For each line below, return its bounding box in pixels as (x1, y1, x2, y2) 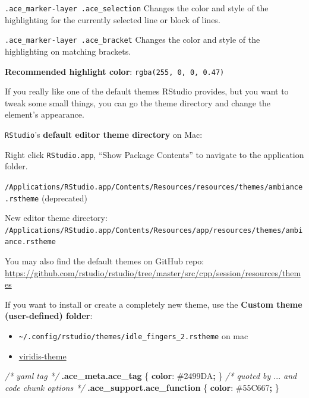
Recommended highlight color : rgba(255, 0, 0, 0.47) (5, 65, 225, 77)
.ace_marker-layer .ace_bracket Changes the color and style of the (5, 33, 260, 46)
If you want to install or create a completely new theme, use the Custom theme (5, 298, 302, 310)
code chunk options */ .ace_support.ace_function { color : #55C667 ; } (5, 381, 279, 393)
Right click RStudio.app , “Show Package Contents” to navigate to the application (5, 148, 304, 160)
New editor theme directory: (5, 211, 108, 224)
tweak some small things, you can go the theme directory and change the (5, 96, 271, 109)
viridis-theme (18, 349, 67, 362)
